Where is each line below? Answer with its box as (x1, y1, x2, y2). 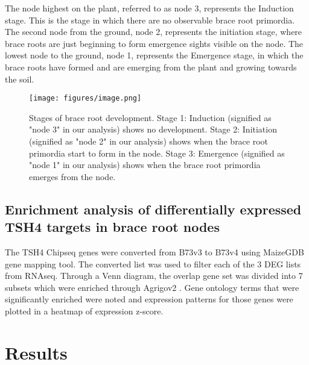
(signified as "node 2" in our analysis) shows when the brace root (29, 135, 269, 147)
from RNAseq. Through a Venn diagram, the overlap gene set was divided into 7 (5, 269, 303, 282)
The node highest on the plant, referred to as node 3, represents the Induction (5, 2, 294, 14)
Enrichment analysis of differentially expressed (5, 199, 302, 218)
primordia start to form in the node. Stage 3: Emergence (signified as (29, 146, 285, 159)
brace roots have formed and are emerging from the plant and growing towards (5, 60, 297, 73)
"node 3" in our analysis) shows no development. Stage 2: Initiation (29, 123, 277, 136)
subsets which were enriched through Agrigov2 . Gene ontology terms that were (5, 281, 299, 293)
